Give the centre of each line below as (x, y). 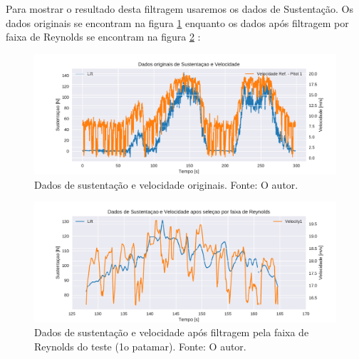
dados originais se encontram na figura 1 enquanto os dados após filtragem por (177, 22)
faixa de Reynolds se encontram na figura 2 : (103, 37)
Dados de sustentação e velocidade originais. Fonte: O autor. (166, 184)
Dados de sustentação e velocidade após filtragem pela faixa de (172, 332)
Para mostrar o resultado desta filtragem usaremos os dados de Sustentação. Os (179, 9)
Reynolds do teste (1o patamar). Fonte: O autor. (140, 346)
